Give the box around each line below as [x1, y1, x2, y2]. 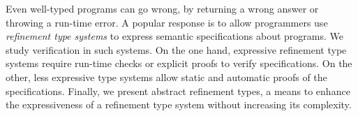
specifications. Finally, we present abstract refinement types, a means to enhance [6, 83, 350, 98]
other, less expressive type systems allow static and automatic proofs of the [6, 69, 327, 84]
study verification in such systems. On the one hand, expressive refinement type [6, 42, 347, 57]
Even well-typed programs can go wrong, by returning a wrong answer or [6, 1, 319, 15]
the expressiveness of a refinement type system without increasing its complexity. [6, 97, 352, 112]
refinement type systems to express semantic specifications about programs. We [6, 29, 343, 43]
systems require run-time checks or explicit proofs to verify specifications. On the [6, 56, 352, 71]
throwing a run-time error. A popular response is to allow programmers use [6, 15, 328, 29]
